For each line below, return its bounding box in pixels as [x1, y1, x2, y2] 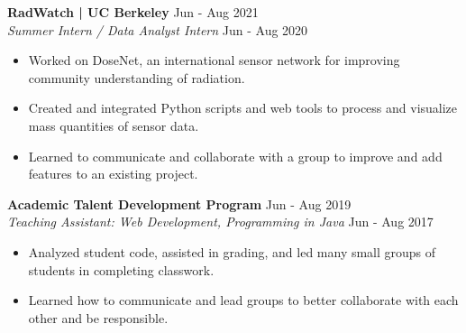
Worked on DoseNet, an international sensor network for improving [28, 51, 400, 69]
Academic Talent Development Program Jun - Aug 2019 [7, 194, 352, 213]
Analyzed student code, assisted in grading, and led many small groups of [28, 242, 436, 261]
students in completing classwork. [28, 260, 215, 279]
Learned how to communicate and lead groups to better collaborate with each [28, 291, 459, 310]
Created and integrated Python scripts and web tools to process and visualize [28, 98, 458, 117]
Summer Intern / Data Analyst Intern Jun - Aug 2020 [7, 20, 308, 39]
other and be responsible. [28, 308, 169, 327]
